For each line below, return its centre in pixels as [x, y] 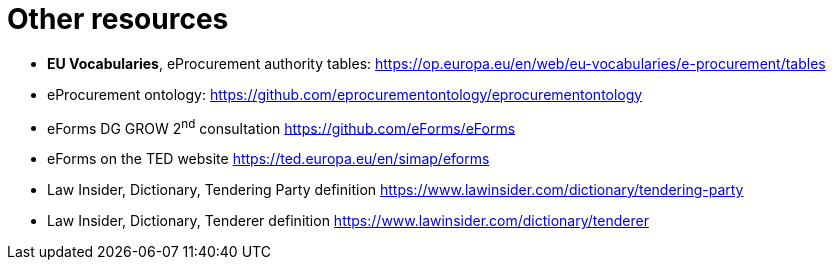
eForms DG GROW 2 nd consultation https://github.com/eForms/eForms [281, 126]
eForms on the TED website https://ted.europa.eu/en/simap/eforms [268, 159]
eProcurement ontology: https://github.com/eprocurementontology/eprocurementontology [345, 94]
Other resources [118, 19]
